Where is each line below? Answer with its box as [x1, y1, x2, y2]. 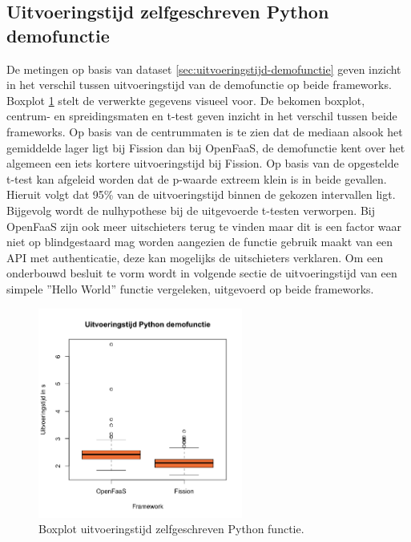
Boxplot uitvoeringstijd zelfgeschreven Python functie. [38, 520, 304, 537]
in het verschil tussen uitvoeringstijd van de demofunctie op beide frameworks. [6, 76, 392, 93]
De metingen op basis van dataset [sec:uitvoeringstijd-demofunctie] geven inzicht [6, 60, 401, 77]
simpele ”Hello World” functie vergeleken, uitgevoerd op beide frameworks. [6, 280, 374, 297]
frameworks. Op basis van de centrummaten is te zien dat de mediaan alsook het [6, 123, 403, 140]
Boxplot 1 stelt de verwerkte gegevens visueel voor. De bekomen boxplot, [6, 91, 365, 108]
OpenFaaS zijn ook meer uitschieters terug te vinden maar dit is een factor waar [6, 217, 401, 234]
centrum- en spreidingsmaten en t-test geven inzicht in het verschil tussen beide [6, 107, 397, 124]
